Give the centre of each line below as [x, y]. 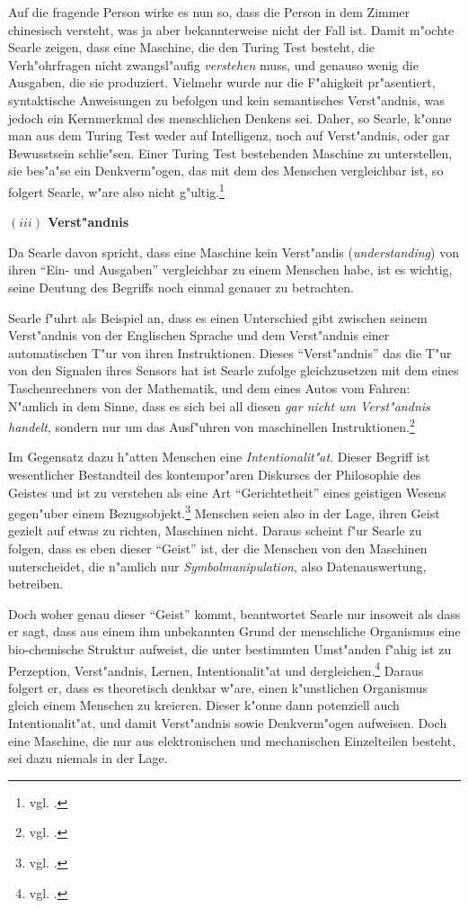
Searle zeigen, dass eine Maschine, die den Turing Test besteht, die [191, 47]
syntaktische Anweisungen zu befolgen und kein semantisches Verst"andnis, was [226, 99]
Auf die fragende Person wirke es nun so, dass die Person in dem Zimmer [209, 12]
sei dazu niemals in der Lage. [88, 758]
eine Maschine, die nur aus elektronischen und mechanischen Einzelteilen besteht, [232, 740]
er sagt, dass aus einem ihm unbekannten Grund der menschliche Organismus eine [234, 631]
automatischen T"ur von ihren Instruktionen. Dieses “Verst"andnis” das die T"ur [230, 352]
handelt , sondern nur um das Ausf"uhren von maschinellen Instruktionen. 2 [212, 425]
